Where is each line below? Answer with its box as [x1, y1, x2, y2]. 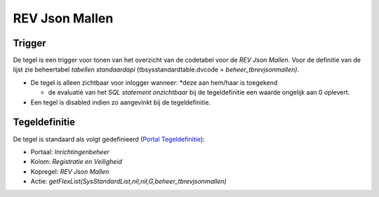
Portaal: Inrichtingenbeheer [30, 147, 110, 156]
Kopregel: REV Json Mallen [30, 167, 109, 175]
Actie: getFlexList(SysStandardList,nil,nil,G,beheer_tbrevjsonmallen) [30, 177, 227, 186]
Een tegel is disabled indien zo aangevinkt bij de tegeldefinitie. [30, 98, 211, 107]
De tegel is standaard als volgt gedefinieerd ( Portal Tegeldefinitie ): [13, 135, 205, 143]
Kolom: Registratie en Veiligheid [30, 158, 123, 166]
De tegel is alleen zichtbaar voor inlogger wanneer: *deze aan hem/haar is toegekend [30, 78, 278, 87]
